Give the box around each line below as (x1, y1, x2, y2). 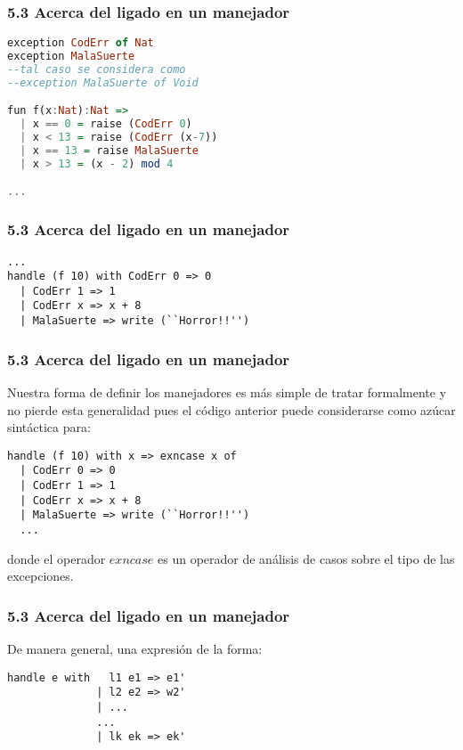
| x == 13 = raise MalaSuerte (20, 144, 199, 157)
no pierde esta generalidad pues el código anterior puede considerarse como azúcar (7, 400, 456, 419)
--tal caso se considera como (7, 62, 186, 76)
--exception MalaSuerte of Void (7, 76, 199, 89)
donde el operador (7, 549, 106, 567)
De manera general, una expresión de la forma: (7, 640, 263, 658)
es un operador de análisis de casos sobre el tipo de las (158, 549, 455, 567)
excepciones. (7, 567, 74, 585)
